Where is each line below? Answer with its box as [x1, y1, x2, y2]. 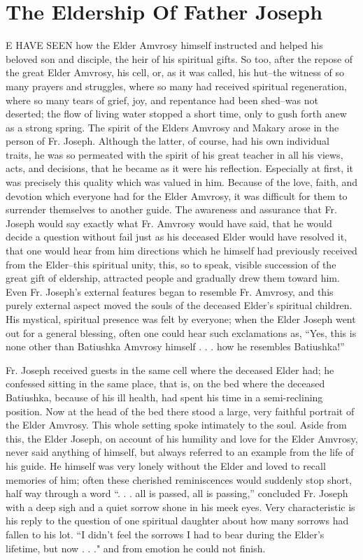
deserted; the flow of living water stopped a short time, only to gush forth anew [6, 106, 347, 121]
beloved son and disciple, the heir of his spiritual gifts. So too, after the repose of [6, 51, 353, 66]
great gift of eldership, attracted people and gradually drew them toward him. [6, 271, 340, 285]
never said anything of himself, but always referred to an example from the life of [6, 445, 354, 459]
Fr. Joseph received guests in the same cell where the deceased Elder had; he [6, 362, 334, 377]
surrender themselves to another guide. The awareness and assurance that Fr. [6, 202, 337, 217]
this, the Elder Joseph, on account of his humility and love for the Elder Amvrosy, [6, 431, 358, 445]
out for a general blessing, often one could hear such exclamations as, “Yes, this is [6, 325, 357, 340]
